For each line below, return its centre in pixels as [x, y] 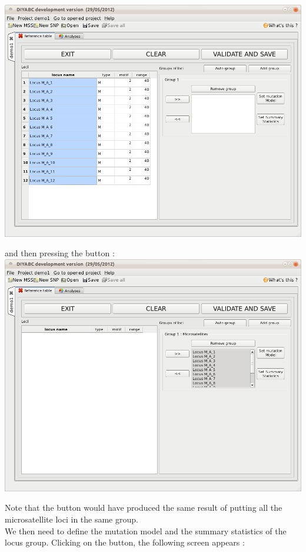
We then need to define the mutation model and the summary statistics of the [146, 530]
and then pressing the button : [60, 253]
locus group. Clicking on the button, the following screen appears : [125, 542]
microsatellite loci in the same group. [71, 519]
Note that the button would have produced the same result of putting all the [144, 508]
